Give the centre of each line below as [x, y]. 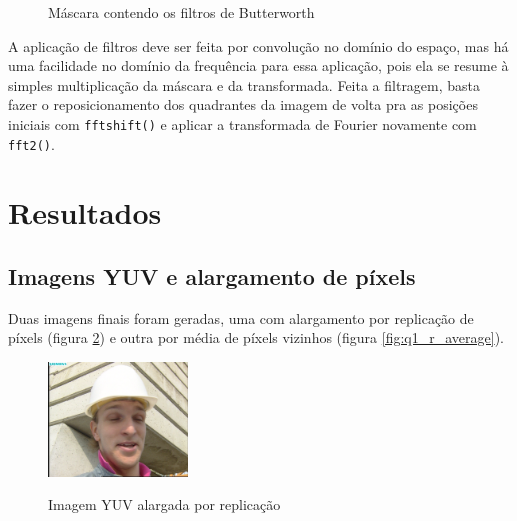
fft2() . [31, 143]
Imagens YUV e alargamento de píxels [212, 276]
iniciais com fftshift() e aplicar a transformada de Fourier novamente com [242, 123]
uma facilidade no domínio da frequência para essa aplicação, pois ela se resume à [258, 65]
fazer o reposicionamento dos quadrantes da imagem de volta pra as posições [243, 104]
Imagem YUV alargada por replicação [164, 504]
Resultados [85, 212]
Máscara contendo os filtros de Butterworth [181, 12]
